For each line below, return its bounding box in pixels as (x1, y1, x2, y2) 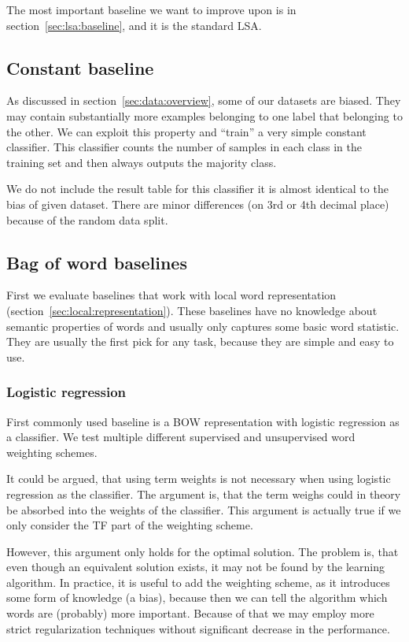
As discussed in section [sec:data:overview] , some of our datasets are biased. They (6, 92, 401, 109)
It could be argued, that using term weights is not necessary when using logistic (6, 470, 391, 487)
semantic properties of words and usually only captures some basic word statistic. (6, 317, 400, 334)
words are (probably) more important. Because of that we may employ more (6, 605, 374, 622)
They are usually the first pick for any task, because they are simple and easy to (6, 333, 394, 350)
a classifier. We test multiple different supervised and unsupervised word (6, 429, 356, 445)
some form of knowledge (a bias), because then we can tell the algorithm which (6, 589, 388, 606)
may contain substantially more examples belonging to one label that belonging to (6, 107, 403, 124)
